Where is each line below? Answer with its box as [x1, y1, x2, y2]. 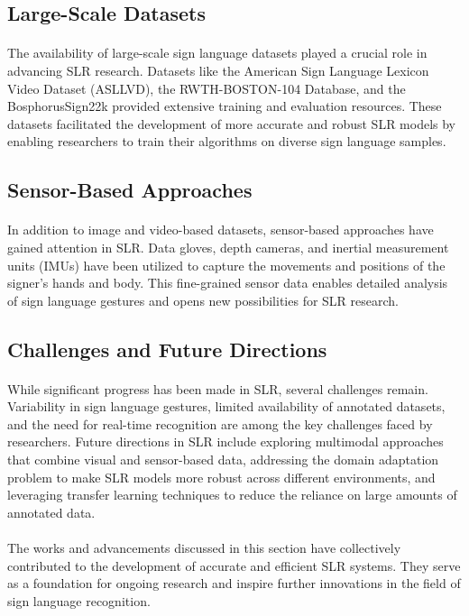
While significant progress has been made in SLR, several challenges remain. [7, 379, 428, 398]
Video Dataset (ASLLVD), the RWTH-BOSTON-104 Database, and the [7, 78, 406, 97]
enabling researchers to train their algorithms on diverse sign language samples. [7, 132, 446, 151]
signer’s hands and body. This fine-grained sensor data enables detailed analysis [7, 273, 448, 292]
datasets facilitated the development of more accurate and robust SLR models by [7, 114, 456, 133]
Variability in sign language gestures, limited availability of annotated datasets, [7, 397, 446, 416]
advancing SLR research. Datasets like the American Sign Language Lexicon [7, 60, 429, 79]
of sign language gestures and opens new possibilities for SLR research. [7, 290, 399, 309]
